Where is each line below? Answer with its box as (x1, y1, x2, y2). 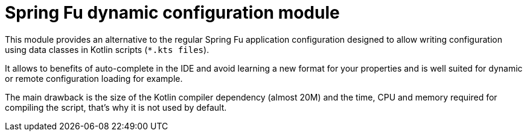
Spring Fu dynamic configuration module (5, 2, 340, 23)
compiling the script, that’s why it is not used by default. (5, 102, 227, 113)
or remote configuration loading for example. (5, 73, 183, 84)
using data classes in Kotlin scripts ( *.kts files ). (5, 44, 209, 55)
